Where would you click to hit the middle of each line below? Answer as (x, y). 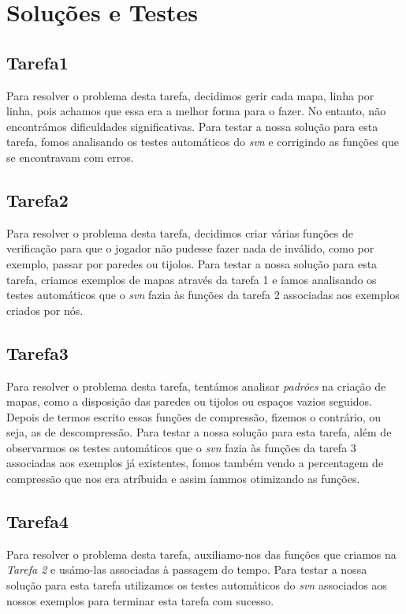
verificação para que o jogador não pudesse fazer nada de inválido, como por (190, 248)
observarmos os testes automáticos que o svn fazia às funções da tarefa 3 (181, 447)
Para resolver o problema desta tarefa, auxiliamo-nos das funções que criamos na (201, 554)
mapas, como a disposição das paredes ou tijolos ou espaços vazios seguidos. (189, 401)
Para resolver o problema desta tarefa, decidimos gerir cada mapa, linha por (190, 95)
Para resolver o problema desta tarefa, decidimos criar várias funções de (180, 232)
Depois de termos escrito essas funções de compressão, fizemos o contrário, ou (194, 416)
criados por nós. (45, 310)
